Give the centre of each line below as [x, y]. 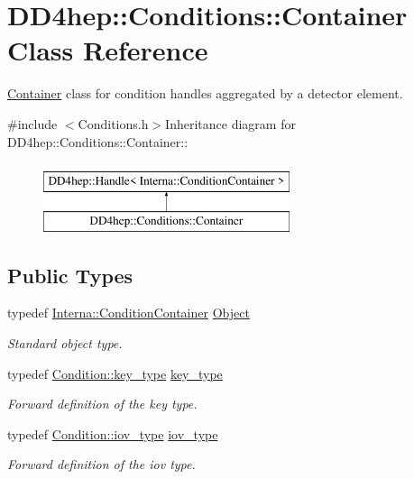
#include [32, 123]
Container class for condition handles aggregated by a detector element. [205, 93]
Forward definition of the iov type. [101, 464]
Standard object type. [65, 343]
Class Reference [108, 50]
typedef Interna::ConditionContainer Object [129, 313]
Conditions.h [113, 123]
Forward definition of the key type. [102, 404]
